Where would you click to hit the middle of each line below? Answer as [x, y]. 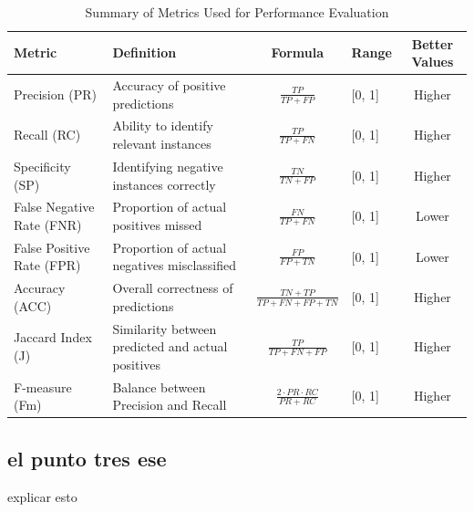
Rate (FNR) [48, 224]
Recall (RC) [47, 135]
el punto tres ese [87, 458]
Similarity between [165, 328]
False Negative [54, 207]
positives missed [157, 224]
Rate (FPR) [47, 265]
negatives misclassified [174, 265]
